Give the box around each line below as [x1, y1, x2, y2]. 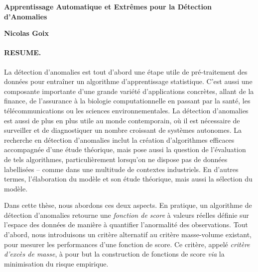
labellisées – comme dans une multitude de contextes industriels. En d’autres [4, 164, 239, 174]
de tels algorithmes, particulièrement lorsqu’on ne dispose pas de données [4, 154, 228, 164]
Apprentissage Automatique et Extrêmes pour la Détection [4, 1, 212, 11]
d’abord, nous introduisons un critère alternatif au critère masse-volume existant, [4, 229, 252, 240]
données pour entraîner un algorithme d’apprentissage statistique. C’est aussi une [4, 76, 253, 87]
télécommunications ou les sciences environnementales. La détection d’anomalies [4, 105, 249, 115]
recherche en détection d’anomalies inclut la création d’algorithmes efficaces [4, 134, 235, 145]
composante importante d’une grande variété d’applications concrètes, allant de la [4, 86, 254, 96]
